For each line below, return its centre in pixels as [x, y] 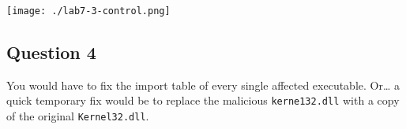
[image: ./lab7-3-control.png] [88, 11]
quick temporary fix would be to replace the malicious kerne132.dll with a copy [203, 100]
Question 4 [51, 52]
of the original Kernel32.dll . [78, 116]
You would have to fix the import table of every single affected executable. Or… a [203, 85]
